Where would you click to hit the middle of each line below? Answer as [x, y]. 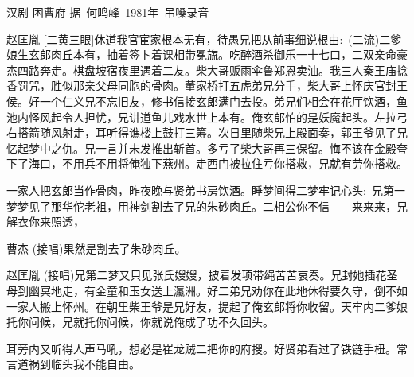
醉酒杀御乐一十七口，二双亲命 [318, 54]
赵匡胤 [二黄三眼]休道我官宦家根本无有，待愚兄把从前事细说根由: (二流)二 [199, 39]
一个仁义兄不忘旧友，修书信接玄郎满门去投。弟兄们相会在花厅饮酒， [218, 101]
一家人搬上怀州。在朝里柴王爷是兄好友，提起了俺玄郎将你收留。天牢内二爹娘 [207, 306]
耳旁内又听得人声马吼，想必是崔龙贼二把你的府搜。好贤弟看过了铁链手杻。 [201, 348]
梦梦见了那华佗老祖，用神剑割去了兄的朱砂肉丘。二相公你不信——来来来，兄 [207, 206]
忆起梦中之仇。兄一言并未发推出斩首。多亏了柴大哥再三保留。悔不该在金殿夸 [207, 148]
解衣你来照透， [45, 222]
